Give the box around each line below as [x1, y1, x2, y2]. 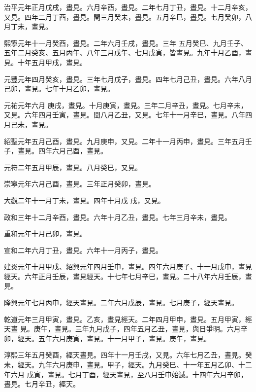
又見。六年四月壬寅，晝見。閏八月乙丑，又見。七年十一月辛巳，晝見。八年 [4, 109, 245, 120]
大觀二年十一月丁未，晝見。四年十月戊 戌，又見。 [4, 195, 165, 205]
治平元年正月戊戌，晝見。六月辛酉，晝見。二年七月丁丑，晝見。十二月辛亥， [4, 2, 252, 12]
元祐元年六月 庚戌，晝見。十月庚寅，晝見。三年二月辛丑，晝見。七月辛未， [4, 100, 248, 110]
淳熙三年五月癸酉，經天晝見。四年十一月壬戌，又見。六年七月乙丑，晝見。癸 [4, 350, 252, 360]
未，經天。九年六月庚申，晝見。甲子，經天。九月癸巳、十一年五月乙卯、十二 [4, 359, 252, 370]
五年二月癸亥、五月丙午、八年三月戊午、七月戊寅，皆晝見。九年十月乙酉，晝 [4, 47, 252, 58]
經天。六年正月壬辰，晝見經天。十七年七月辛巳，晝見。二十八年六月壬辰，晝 [4, 271, 252, 281]
